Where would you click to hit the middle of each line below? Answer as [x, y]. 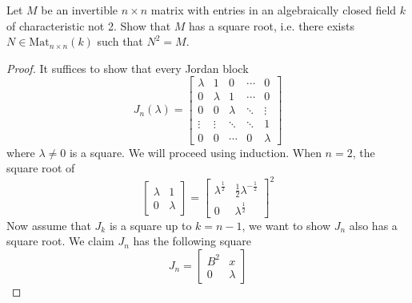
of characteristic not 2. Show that [89, 25]
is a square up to [150, 225]
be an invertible [80, 10]
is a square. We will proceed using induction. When [195, 152]
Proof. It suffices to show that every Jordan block [128, 68]
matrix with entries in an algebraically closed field [274, 10]
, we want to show [286, 225]
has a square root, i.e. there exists [272, 25]
